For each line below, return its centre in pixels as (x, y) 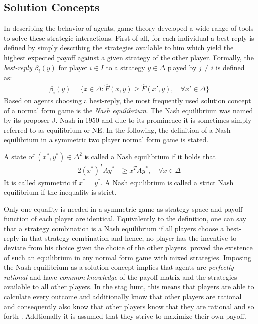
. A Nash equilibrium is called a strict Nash (167, 182)
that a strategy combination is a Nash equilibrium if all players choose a (114, 228)
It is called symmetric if (40, 182)
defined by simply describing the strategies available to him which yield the (119, 47)
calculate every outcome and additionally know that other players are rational (123, 296)
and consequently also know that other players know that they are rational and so (129, 306)
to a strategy (126, 67)
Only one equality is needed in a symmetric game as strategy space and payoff (123, 208)
